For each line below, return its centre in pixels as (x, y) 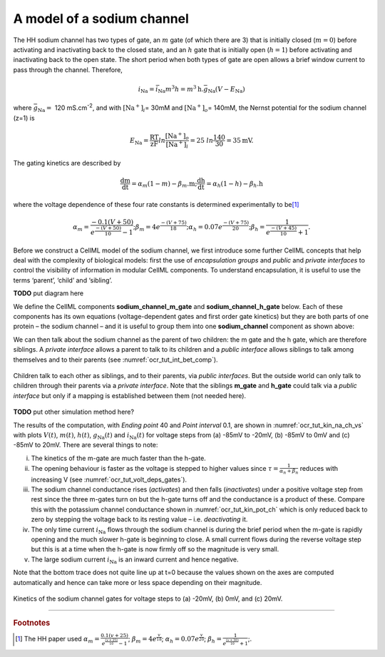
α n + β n (289, 472)
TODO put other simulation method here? (74, 412)
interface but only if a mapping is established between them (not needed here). (129, 395)
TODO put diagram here (48, 293)
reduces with (319, 468)
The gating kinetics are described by (67, 163)
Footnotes (32, 623)
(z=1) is (24, 118)
